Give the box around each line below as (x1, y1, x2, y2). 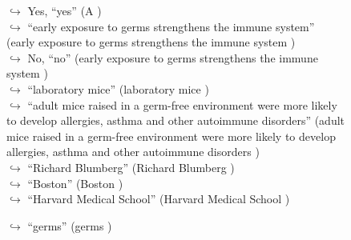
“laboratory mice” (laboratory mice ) (27, 80, 209, 97)
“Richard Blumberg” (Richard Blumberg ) (27, 158, 235, 175)
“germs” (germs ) (27, 217, 112, 234)
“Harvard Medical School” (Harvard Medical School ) (27, 190, 290, 207)
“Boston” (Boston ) (27, 174, 123, 191)
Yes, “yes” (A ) (27, 2, 102, 18)
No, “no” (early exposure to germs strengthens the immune (27, 49, 318, 66)
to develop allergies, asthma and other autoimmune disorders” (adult (6, 112, 345, 129)
